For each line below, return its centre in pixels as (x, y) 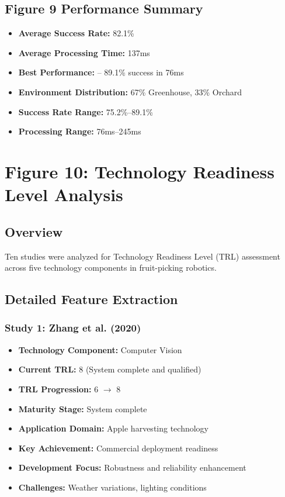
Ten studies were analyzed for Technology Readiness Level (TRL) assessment (142, 256)
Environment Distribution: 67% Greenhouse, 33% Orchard (130, 92)
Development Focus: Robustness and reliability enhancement (132, 467)
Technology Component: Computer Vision (100, 349)
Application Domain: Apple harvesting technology (114, 428)
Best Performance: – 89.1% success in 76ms (101, 72)
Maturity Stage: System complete (83, 408)
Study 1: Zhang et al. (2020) (73, 328)
